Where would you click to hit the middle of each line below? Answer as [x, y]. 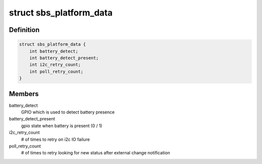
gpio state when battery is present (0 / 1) [62, 126]
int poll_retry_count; [56, 71]
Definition [24, 30]
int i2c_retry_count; [55, 65]
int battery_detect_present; [64, 58]
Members [24, 94]
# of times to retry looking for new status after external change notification [96, 153]
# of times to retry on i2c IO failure [55, 139]
